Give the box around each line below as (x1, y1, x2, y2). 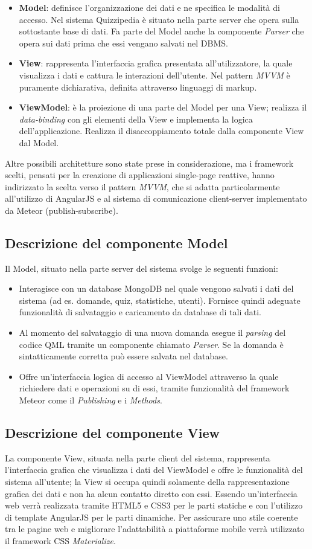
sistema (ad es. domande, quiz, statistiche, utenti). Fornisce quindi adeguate (19, 294, 301, 306)
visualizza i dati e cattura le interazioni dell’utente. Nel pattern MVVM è (19, 68, 290, 81)
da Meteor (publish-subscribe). (5, 204, 118, 216)
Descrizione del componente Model (5, 233, 228, 252)
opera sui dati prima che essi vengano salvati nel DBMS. (19, 36, 228, 49)
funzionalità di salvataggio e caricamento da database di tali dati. (19, 306, 261, 318)
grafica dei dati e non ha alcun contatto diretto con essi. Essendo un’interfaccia (5, 487, 298, 499)
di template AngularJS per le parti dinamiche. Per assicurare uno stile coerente (5, 510, 298, 523)
